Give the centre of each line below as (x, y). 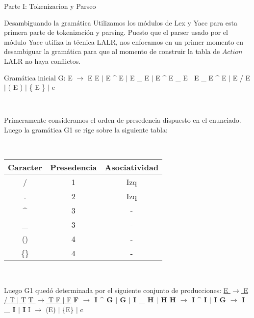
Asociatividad (132, 167)
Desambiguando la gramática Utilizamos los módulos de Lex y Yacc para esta (121, 22)
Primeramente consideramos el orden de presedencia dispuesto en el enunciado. (123, 120)
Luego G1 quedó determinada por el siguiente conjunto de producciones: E (116, 290)
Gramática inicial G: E (38, 77)
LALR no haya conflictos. (42, 61)
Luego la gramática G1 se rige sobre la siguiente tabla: (86, 129)
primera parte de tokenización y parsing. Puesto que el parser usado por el (116, 32)
